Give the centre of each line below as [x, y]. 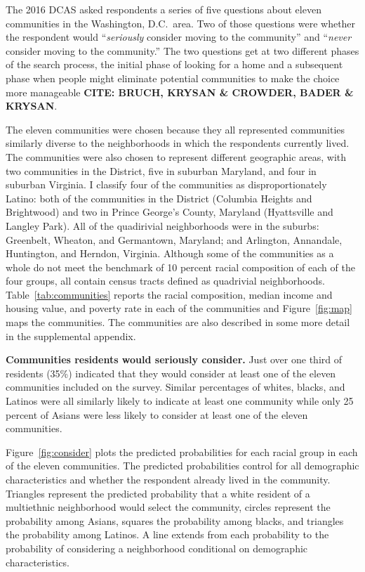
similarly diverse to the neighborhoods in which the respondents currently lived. [178, 143]
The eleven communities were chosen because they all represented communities [175, 129]
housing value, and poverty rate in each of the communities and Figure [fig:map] [179, 308]
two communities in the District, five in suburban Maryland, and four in [161, 170]
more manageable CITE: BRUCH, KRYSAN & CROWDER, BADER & [180, 92]
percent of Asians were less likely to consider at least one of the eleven [157, 414]
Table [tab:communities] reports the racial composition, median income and [169, 294]
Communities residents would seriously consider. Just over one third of [174, 359]
